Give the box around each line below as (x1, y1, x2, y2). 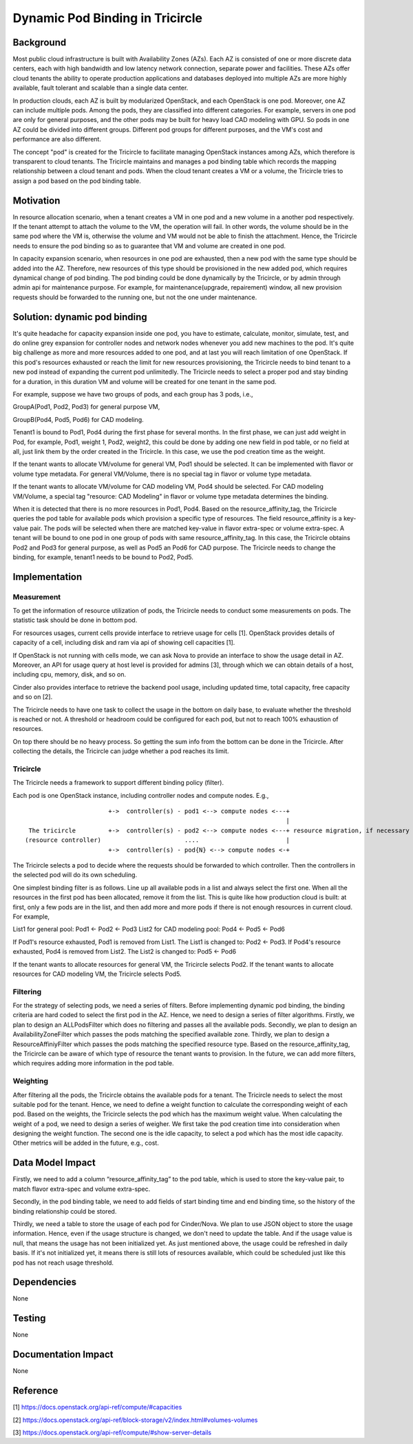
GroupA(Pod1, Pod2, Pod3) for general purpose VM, (12, 403, 160, 411)
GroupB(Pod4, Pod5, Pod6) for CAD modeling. (12, 415, 144, 423)
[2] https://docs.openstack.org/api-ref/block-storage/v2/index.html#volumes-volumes (12, 1416, 258, 1424)
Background (12, 37, 67, 48)
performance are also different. (12, 135, 101, 143)
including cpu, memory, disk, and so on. (12, 670, 127, 679)
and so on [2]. (12, 693, 53, 701)
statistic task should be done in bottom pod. (12, 616, 138, 624)
